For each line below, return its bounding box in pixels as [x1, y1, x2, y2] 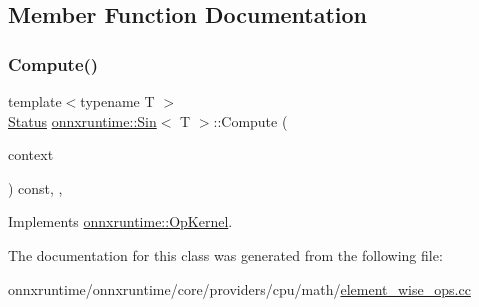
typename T [80, 91, 155, 111]
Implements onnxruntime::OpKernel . [8, 211, 233, 232]
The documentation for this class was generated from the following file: [8, 244, 443, 265]
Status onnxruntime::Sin [8, 110, 157, 131]
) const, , [8, 177, 63, 198]
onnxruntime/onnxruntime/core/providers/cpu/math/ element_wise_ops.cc [8, 278, 471, 299]
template [8, 91, 62, 111]
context [8, 144, 54, 165]
